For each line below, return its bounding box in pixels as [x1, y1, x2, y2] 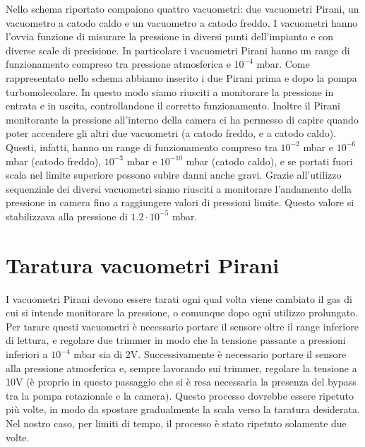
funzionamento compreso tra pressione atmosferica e [6, 56, 231, 71]
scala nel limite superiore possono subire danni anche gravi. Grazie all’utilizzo [6, 167, 342, 182]
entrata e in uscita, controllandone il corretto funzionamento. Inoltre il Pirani [6, 98, 340, 113]
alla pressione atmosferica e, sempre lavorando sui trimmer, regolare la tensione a [6, 360, 357, 375]
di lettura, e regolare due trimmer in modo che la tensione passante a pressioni [6, 333, 346, 347]
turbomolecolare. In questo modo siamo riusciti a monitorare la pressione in [6, 84, 334, 99]
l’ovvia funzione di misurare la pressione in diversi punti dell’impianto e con [6, 29, 334, 44]
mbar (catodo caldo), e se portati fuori [186, 153, 353, 168]
